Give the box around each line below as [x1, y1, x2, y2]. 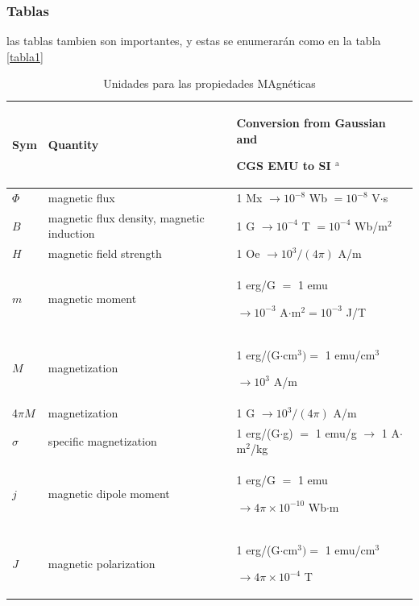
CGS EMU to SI [236, 157, 331, 174]
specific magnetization [48, 432, 157, 449]
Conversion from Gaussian [236, 114, 386, 131]
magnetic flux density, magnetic [48, 209, 205, 226]
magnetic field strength [48, 245, 162, 262]
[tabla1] [6, 48, 44, 64]
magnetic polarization [48, 554, 156, 571]
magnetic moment [48, 289, 137, 306]
